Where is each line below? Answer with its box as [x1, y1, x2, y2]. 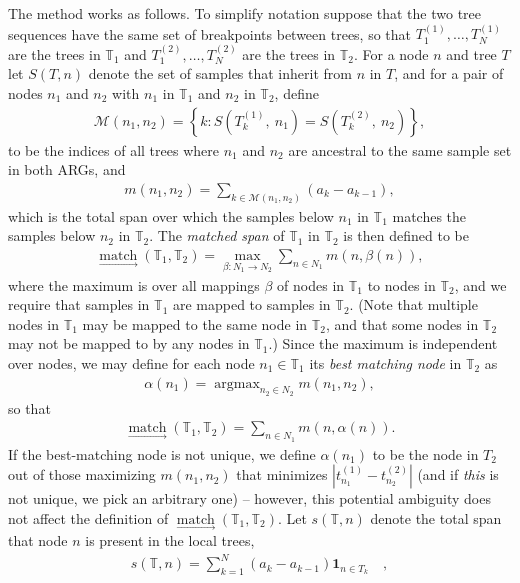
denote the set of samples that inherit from [88, 63, 352, 84]
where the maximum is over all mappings [8, 274, 260, 295]
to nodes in [367, 274, 436, 295]
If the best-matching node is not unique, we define [8, 443, 316, 464]
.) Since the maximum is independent [268, 333, 498, 354]
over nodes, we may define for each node [8, 352, 255, 373]
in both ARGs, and [8, 159, 126, 180]
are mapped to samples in [172, 294, 331, 315]
